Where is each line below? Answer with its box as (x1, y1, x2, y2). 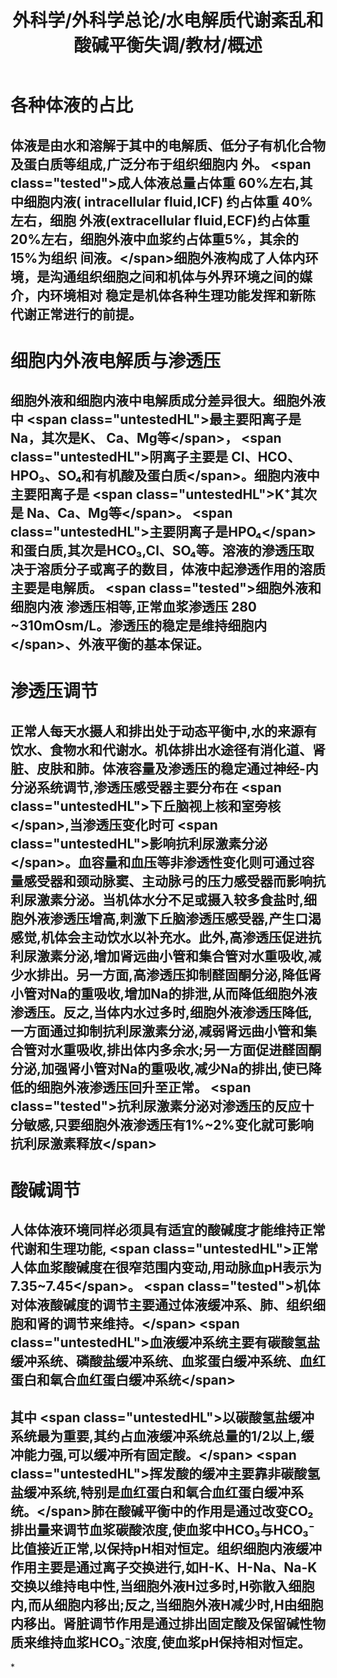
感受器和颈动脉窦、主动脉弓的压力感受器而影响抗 (23, 872, 326, 890)
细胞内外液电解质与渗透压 (10, 349, 222, 372)
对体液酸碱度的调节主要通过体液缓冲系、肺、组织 (10, 1297, 313, 1314)
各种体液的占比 (10, 94, 134, 117)
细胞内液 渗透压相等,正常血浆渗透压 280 (10, 599, 258, 616)
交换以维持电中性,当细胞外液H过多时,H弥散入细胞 (10, 1577, 315, 1595)
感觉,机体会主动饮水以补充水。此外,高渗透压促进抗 (10, 929, 322, 946)
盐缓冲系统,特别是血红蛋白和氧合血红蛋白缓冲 (10, 1484, 292, 1501)
